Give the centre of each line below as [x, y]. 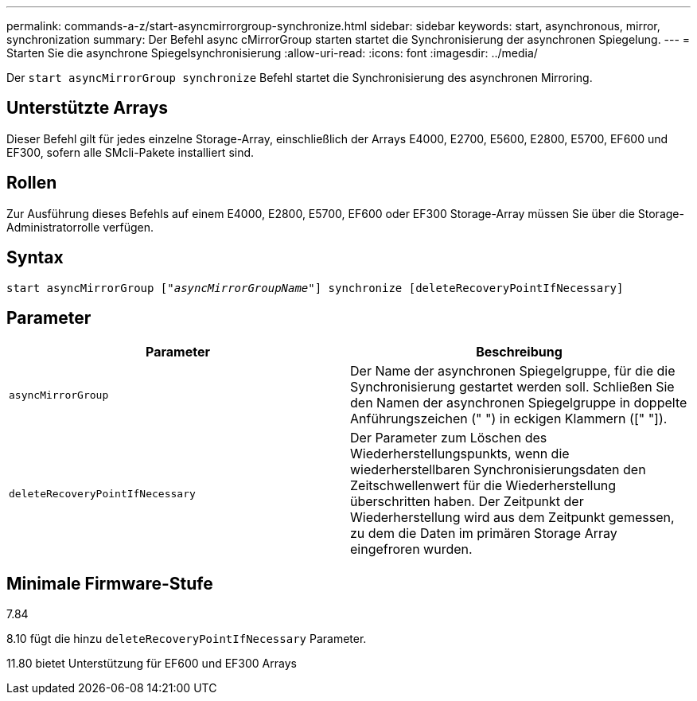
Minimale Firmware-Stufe [110, 583]
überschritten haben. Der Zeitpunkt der [467, 502]
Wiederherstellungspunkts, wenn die [460, 454]
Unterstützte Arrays [88, 108]
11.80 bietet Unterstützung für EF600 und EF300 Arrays [152, 664]
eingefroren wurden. [411, 549]
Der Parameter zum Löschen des [449, 438]
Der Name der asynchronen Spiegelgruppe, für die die [513, 371]
